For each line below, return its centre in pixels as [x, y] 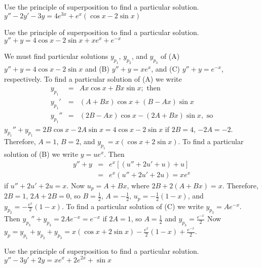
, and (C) [166, 69]
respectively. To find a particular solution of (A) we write [93, 78]
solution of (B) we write [41, 154]
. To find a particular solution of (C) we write [133, 206]
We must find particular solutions [56, 56]
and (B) [97, 69]
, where [138, 185]
